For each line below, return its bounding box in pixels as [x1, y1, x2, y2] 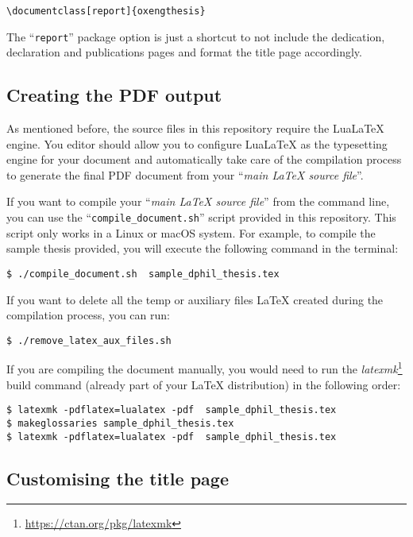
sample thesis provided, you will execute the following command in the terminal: [6, 240, 399, 257]
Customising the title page [6, 466, 229, 490]
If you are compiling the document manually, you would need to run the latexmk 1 [6, 358, 403, 377]
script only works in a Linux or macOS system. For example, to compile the [6, 224, 376, 241]
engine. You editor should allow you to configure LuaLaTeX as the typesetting [6, 135, 388, 152]
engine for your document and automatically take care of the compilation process [6, 151, 402, 168]
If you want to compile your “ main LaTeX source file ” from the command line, [6, 193, 390, 210]
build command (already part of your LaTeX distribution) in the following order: [6, 376, 401, 392]
